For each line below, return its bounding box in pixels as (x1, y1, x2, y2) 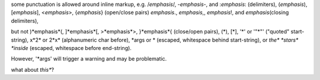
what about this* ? (11, 66, 55, 73)
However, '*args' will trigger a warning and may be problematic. (11, 55, 167, 62)
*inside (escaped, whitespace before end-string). (11, 44, 132, 51)
